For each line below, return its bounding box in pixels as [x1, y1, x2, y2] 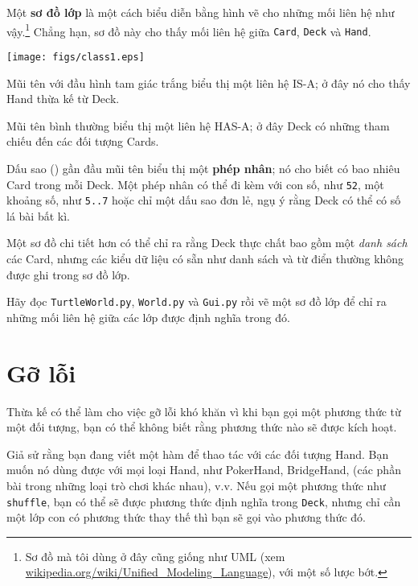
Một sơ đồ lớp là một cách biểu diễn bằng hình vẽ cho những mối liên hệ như [6, 4, 395, 20]
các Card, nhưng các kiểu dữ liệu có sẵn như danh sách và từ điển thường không [6, 250, 404, 267]
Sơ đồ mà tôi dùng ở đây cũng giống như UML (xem [25, 547, 285, 564]
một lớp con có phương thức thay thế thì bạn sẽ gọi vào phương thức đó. [6, 509, 366, 526]
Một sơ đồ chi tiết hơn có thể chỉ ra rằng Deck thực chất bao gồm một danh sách [6, 234, 408, 251]
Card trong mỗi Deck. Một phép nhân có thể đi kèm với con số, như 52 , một [6, 175, 384, 192]
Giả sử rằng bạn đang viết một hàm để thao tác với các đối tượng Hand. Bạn [6, 445, 389, 462]
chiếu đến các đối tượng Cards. [6, 133, 159, 150]
